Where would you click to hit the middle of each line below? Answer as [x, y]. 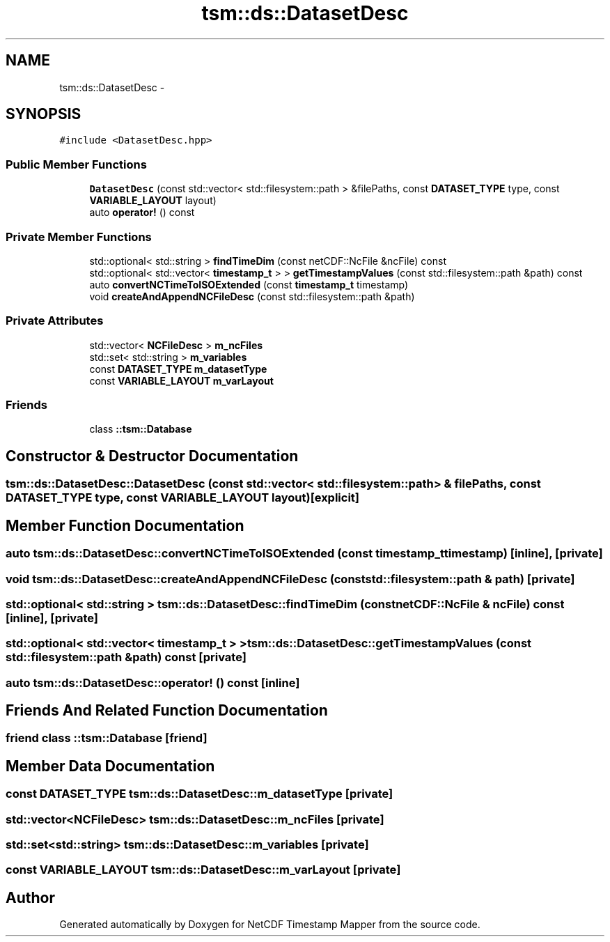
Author [30, 897]
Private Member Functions [79, 237]
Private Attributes [55, 321]
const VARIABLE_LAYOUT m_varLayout [181, 380]
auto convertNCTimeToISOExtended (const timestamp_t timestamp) [249, 284]
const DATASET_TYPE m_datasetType [178, 369]
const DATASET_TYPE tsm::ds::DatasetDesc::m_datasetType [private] [200, 794]
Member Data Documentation [110, 766]
